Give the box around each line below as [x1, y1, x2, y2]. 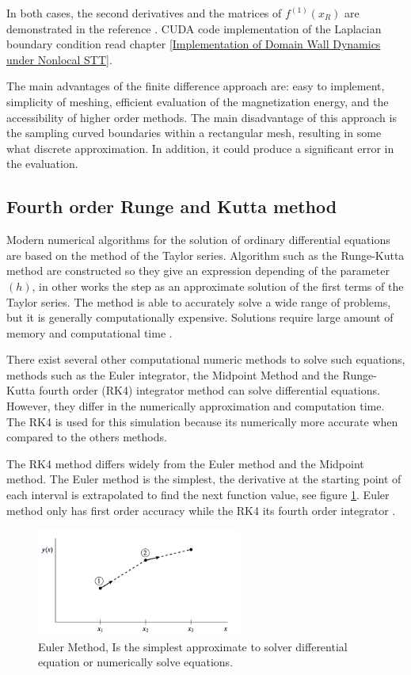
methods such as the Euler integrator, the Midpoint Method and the [6, 366, 339, 383]
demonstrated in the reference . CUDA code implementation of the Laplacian [6, 20, 382, 36]
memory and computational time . [6, 324, 173, 341]
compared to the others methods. [6, 429, 167, 445]
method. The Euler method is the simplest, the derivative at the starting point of [6, 471, 401, 487]
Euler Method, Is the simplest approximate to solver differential [38, 638, 348, 654]
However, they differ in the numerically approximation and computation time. [6, 398, 385, 414]
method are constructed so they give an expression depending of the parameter [6, 262, 390, 279]
